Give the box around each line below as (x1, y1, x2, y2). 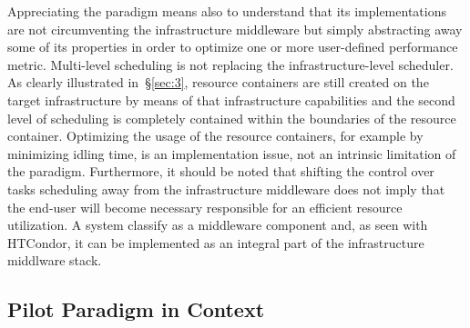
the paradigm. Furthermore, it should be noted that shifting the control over (7, 162, 434, 181)
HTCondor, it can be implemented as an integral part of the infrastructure (7, 233, 424, 252)
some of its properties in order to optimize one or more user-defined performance (7, 37, 458, 56)
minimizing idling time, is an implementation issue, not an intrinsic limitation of (7, 144, 456, 163)
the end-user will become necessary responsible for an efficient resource (7, 197, 403, 216)
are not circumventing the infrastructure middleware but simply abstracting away (7, 19, 463, 38)
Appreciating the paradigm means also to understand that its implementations (7, 2, 446, 20)
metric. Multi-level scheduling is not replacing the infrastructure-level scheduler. (7, 55, 454, 74)
